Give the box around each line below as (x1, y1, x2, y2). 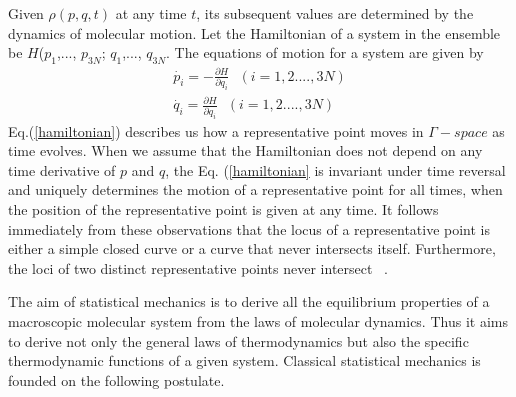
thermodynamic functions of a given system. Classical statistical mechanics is (8, 350, 481, 371)
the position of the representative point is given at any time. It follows (8, 198, 439, 219)
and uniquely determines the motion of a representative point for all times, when (8, 179, 503, 200)
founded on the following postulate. (8, 369, 225, 390)
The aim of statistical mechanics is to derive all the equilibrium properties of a (8, 291, 490, 312)
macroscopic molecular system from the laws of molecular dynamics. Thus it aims (8, 310, 508, 331)
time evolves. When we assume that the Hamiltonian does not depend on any (8, 140, 483, 161)
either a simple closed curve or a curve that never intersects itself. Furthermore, (8, 238, 496, 259)
